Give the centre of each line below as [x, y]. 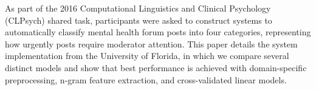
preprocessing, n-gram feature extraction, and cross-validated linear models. [146, 79]
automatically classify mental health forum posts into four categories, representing [158, 32]
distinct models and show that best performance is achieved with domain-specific [156, 67]
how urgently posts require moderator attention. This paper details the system [151, 43]
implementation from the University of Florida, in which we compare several [147, 56]
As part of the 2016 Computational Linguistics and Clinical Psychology [138, 8]
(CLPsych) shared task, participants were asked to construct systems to [139, 20]
